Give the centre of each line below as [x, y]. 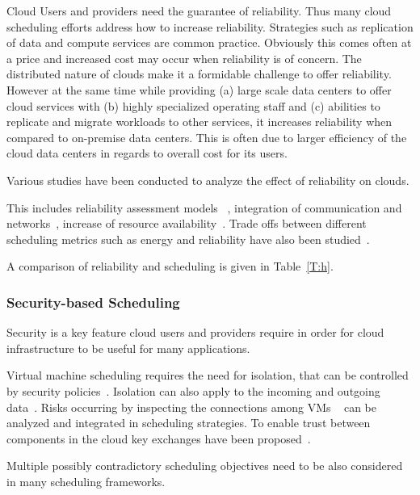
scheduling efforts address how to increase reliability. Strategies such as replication [210, 26]
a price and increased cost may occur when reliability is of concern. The [184, 58]
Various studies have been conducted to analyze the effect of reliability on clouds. [208, 180]
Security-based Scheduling [93, 302]
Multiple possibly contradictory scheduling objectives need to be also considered [205, 466]
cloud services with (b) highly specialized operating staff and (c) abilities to [193, 105]
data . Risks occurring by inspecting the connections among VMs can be [191, 407]
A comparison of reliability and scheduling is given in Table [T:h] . [170, 266]
